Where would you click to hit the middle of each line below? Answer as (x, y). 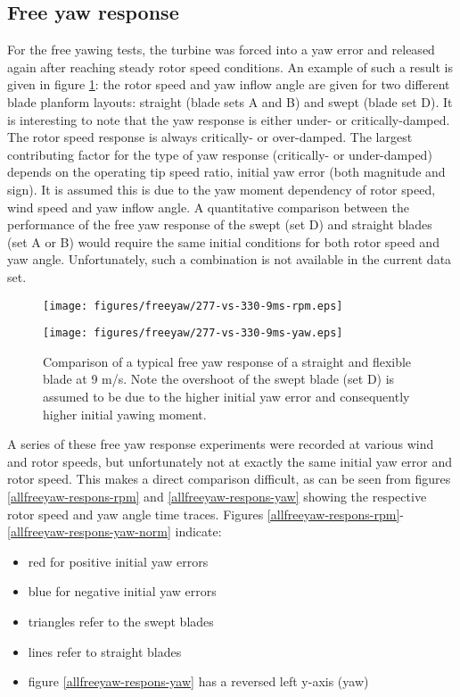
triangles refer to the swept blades (121, 621)
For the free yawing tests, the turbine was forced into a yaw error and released (221, 50)
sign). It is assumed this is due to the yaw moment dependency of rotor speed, (222, 189)
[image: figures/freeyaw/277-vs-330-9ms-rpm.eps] (193, 306)
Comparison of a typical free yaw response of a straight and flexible (227, 361)
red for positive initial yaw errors (118, 561)
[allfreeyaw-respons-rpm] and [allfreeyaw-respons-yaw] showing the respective (217, 496)
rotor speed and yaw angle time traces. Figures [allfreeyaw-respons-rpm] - (205, 514)
